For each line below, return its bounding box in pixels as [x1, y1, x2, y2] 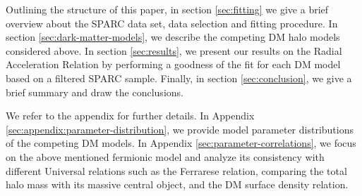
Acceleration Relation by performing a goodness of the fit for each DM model [6, 57, 341, 72]
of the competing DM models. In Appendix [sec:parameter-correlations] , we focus [6, 136, 356, 150]
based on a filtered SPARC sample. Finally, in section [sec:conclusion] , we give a [6, 70, 352, 85]
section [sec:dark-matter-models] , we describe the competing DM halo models [6, 30, 340, 44]
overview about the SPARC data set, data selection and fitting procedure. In [6, 15, 338, 30]
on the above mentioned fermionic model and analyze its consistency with [6, 149, 325, 164]
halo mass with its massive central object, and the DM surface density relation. [6, 177, 349, 192]
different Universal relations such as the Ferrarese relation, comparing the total [6, 163, 347, 178]
